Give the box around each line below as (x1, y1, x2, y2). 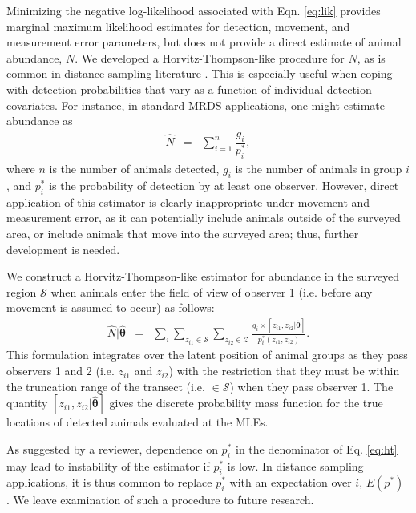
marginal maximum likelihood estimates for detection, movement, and (6, 18, 350, 34)
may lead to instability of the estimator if (6, 457, 210, 474)
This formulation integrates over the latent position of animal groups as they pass (6, 346, 408, 363)
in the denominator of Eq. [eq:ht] (236, 440, 398, 457)
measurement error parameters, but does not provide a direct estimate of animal (6, 34, 402, 50)
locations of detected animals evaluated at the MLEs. (6, 414, 269, 430)
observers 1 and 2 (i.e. (6, 362, 115, 379)
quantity (6, 394, 48, 411)
